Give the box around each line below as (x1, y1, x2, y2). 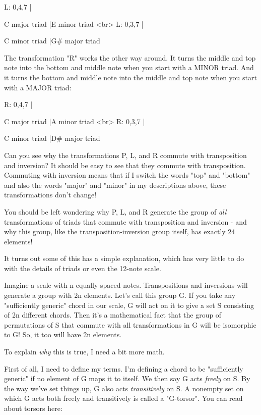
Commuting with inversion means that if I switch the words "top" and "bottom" (4, 170, 250, 180)
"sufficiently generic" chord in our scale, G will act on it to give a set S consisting (4, 299, 254, 310)
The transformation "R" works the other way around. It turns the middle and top (4, 52, 256, 63)
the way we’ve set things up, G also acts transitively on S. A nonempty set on (4, 383, 244, 393)
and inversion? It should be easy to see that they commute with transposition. (4, 160, 246, 170)
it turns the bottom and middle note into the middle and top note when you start (4, 72, 257, 82)
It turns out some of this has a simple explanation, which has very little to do (4, 253, 244, 264)
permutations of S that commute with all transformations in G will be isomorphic (4, 319, 256, 330)
